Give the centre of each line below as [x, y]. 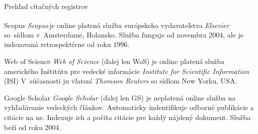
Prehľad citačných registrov [46, 6]
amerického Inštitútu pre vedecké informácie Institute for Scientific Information [127, 71]
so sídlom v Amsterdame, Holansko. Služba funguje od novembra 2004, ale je [124, 34]
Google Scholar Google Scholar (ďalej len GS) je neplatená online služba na [120, 97]
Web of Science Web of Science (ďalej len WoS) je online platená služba [114, 61]
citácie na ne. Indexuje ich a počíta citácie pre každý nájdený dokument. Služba [127, 117]
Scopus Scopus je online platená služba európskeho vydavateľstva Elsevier [117, 25]
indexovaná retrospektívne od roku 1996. [67, 44]
